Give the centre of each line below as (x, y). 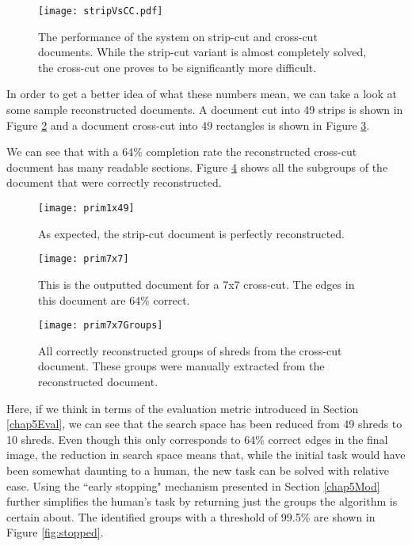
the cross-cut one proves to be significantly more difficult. (177, 67)
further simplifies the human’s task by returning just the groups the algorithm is (202, 501)
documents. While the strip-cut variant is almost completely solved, (202, 52)
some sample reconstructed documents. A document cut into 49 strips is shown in (205, 110)
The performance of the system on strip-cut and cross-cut (178, 36)
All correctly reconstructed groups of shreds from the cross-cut (190, 350)
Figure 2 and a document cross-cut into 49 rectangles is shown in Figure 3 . (188, 125)
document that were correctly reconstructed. (114, 182)
